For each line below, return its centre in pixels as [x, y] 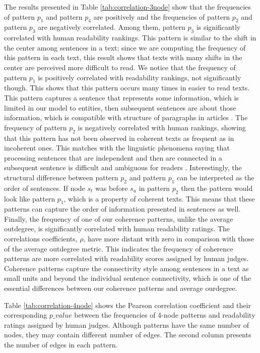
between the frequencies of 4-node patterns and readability [165, 315]
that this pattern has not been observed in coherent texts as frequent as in [119, 138]
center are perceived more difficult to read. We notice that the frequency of [120, 67]
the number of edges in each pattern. [61, 345]
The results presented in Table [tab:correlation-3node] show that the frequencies [127, 7]
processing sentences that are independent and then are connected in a [113, 157]
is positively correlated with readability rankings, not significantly [140, 77]
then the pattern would [217, 188]
